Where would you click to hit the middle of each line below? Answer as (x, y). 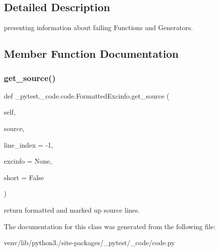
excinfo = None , (28, 161)
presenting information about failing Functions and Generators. (99, 27)
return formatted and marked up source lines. (72, 209)
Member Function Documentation (91, 54)
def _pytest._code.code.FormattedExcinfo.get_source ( (87, 95)
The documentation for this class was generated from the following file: (110, 226)
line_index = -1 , (29, 144)
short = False (24, 177)
